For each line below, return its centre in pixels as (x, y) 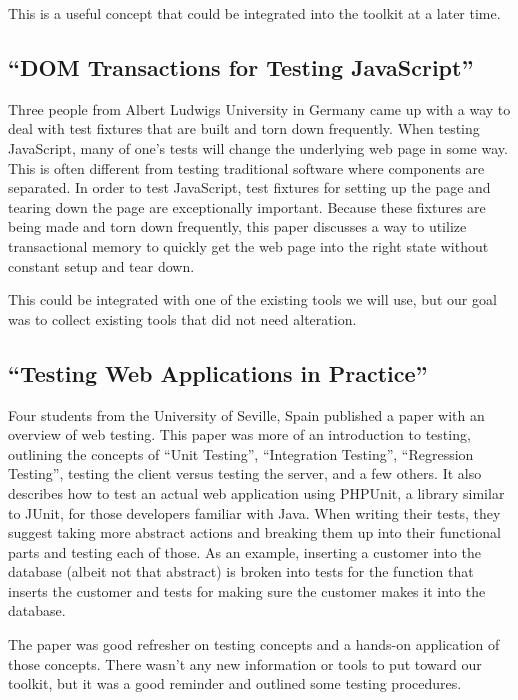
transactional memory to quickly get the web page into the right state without (248, 245)
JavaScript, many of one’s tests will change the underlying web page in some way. (258, 147)
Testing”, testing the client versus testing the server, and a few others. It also (245, 473)
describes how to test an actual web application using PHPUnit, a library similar (256, 492)
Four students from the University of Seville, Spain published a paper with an (246, 414)
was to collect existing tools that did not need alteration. (182, 318)
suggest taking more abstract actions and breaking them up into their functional (254, 532)
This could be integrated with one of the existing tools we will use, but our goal (252, 299)
